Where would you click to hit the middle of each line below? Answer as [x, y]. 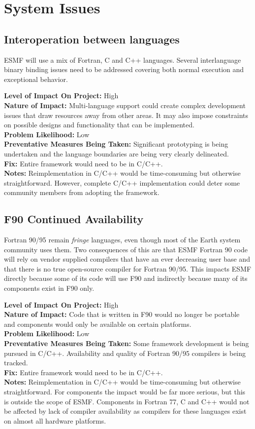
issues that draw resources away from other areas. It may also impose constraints [126, 115]
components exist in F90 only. [49, 288]
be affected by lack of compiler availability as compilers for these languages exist [125, 411]
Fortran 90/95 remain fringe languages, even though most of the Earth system [122, 240]
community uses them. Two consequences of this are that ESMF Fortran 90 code [126, 249]
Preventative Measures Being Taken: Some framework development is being [127, 343]
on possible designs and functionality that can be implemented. [99, 125]
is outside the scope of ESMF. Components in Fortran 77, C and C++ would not [127, 401]
